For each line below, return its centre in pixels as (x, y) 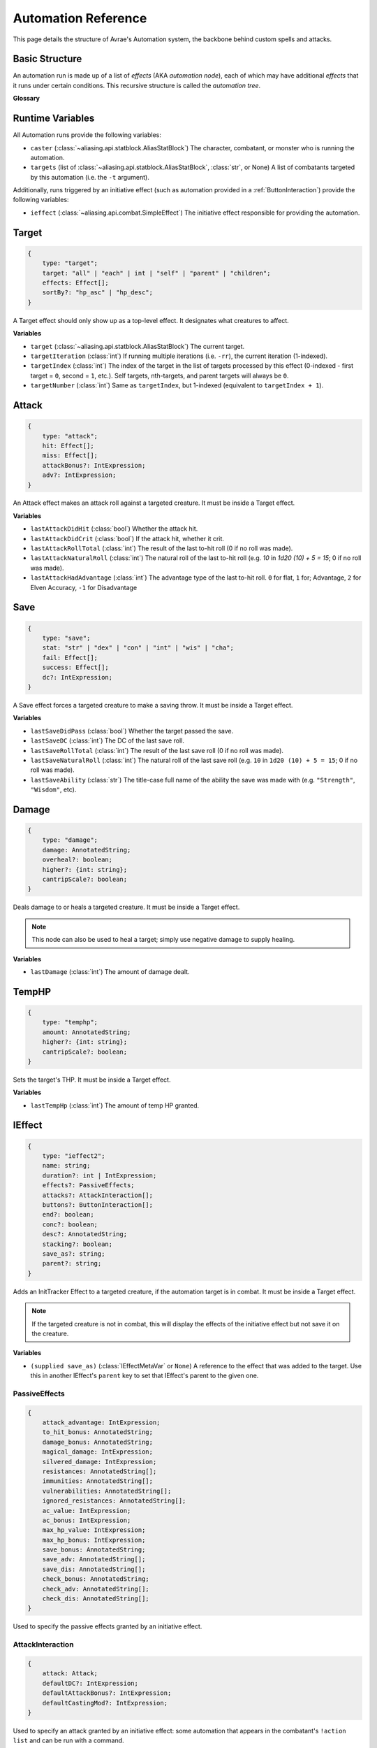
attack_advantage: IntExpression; (101, 1423)
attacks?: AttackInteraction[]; (98, 1195)
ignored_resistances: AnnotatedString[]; (114, 1501)
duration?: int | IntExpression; (99, 1175)
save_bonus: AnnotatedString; (94, 1550)
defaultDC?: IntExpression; (90, 1683)
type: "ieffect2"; (74, 1156)
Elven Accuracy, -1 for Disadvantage (84, 587)
